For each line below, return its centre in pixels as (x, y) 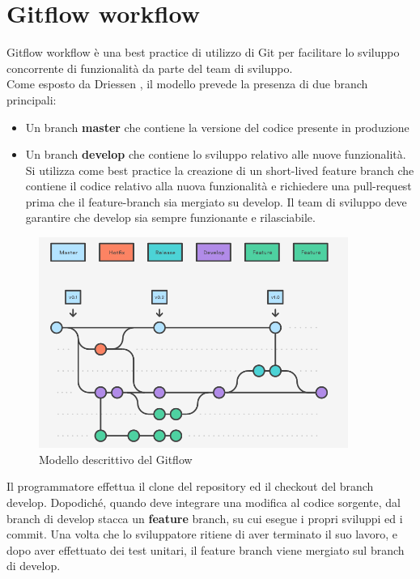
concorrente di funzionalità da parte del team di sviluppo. (150, 68)
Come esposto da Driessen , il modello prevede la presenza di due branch (187, 84)
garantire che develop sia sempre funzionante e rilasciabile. (170, 217)
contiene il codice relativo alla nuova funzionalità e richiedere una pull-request (218, 186)
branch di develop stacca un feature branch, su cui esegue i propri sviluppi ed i (205, 518)
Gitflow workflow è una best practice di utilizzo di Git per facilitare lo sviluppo (203, 52)
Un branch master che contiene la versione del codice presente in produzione (217, 127)
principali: (32, 99)
